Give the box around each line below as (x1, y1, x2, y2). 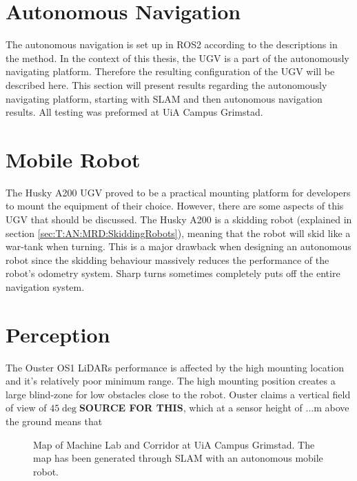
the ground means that (6, 414, 103, 429)
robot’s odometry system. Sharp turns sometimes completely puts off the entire (6, 266, 340, 280)
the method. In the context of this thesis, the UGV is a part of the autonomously (6, 50, 349, 65)
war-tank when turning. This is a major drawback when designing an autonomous (6, 239, 351, 254)
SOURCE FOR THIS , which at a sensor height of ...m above (79, 400, 349, 415)
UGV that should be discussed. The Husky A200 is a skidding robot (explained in (6, 212, 352, 226)
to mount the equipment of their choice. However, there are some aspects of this (6, 198, 344, 213)
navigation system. (6, 279, 85, 294)
